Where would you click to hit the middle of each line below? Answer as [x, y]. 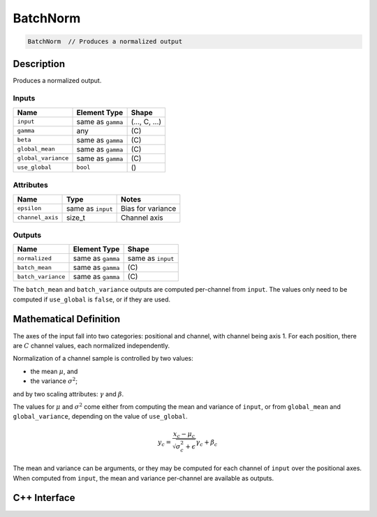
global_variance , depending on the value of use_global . [100, 417]
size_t [76, 218]
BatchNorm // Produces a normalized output [105, 42]
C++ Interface [44, 498]
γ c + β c [207, 443]
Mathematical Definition [67, 319]
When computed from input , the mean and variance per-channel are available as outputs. [143, 478]
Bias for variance [148, 208]
